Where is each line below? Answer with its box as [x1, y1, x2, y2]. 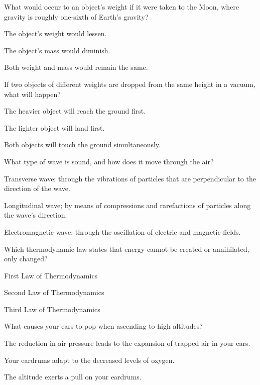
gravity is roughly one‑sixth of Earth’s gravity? [4, 11, 149, 22]
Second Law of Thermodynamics [4, 287, 104, 298]
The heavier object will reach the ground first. [4, 106, 146, 116]
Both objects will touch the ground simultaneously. [4, 139, 161, 150]
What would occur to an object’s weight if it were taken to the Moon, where [4, 2, 239, 12]
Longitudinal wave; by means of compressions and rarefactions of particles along [4, 200, 251, 210]
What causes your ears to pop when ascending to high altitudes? [4, 321, 203, 331]
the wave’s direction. [4, 210, 67, 220]
